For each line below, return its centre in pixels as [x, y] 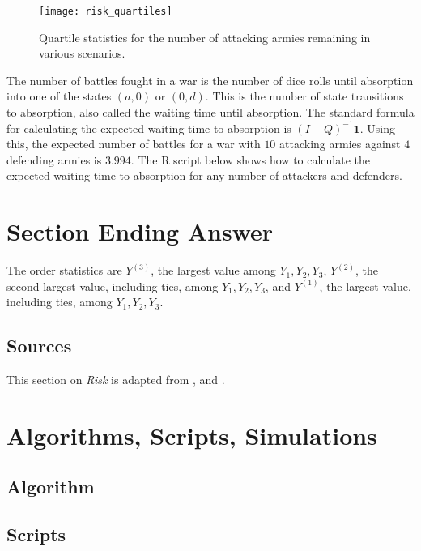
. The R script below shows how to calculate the [251, 159]
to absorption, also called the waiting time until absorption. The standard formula [210, 112]
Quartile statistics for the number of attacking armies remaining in [205, 37]
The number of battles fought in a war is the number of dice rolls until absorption [210, 80]
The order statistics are [64, 270]
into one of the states [59, 96]
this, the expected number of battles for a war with [134, 144]
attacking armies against [340, 144]
